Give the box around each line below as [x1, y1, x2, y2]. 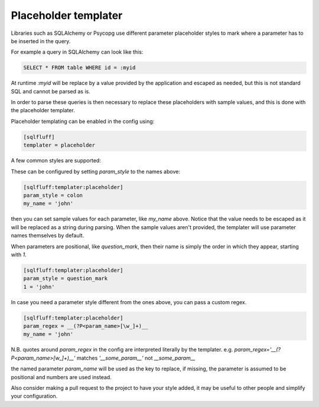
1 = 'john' [23, 284, 55, 290]
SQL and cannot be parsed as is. [11, 87, 91, 95]
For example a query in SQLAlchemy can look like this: [11, 48, 144, 56]
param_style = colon [23, 192, 83, 198]
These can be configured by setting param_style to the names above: [11, 168, 180, 175]
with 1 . [11, 251, 27, 258]
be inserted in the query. [11, 37, 71, 44]
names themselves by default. [11, 232, 84, 239]
